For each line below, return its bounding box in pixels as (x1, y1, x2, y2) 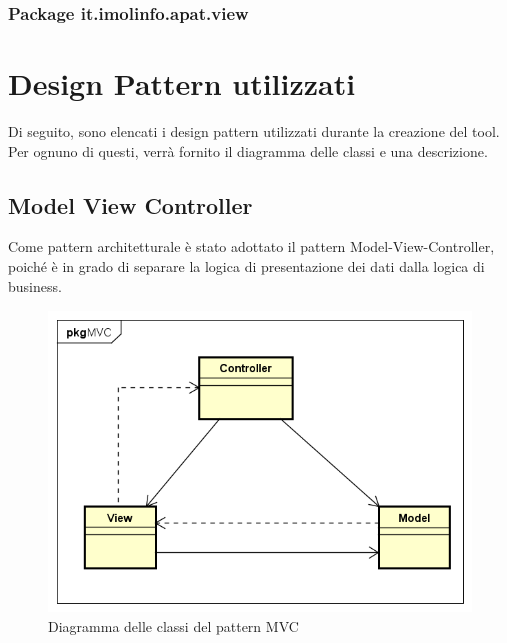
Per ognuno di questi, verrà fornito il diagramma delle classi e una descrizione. (8, 140, 488, 161)
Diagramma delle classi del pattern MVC (48, 616, 299, 637)
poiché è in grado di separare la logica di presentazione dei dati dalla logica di (8, 255, 485, 276)
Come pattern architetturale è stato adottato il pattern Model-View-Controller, (8, 236, 495, 257)
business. (8, 275, 62, 296)
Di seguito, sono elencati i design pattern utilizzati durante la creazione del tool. (8, 120, 500, 141)
